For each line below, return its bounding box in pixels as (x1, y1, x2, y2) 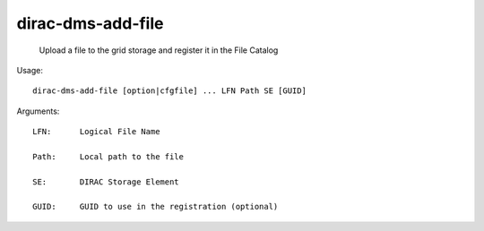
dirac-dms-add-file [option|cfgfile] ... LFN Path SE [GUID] (32, 86, 307, 96)
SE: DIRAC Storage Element (32, 176, 179, 187)
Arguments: (16, 106, 60, 116)
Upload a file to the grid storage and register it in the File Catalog (39, 45, 279, 56)
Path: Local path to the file (32, 151, 184, 161)
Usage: (16, 64, 44, 75)
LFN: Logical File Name (32, 126, 160, 137)
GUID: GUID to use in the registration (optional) (32, 201, 279, 212)
